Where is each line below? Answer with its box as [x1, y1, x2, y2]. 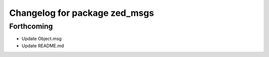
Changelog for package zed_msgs [9, 7, 154, 18]
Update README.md [21, 43, 64, 49]
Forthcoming [9, 22, 53, 31]
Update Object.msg [21, 36, 62, 42]
